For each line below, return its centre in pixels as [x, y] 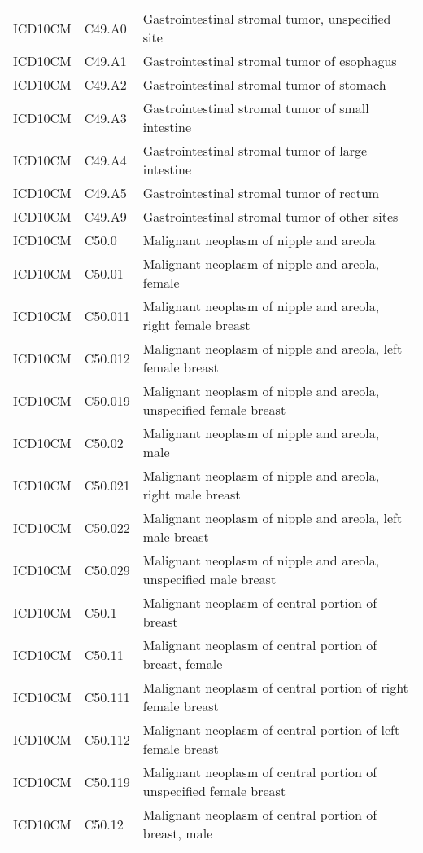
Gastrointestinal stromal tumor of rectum [261, 193]
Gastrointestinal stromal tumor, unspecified [267, 18]
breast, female [183, 664]
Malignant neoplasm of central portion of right [275, 687]
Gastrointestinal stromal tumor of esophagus [270, 61]
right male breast [192, 494]
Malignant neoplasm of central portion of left [271, 730]
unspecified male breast [209, 579]
